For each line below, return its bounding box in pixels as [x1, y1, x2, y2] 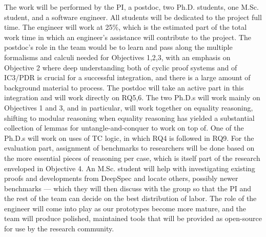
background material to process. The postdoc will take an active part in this [4, 82, 244, 93]
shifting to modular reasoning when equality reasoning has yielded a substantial [4, 112, 255, 123]
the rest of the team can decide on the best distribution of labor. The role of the [4, 193, 257, 204]
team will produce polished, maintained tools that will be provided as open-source [4, 213, 262, 224]
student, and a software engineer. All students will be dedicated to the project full [4, 11, 262, 22]
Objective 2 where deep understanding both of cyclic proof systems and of [4, 62, 237, 72]
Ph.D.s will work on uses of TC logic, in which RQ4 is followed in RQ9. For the [4, 132, 254, 143]
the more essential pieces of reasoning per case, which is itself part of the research [4, 152, 260, 163]
